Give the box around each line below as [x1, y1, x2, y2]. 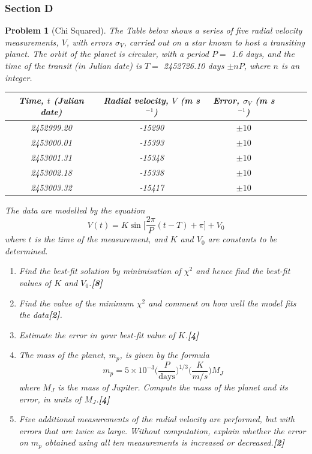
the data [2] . [19, 308, 62, 321]
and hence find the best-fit [196, 264, 290, 277]
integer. [5, 71, 32, 83]
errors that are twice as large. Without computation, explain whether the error [19, 424, 306, 437]
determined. [5, 244, 48, 257]
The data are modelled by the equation [5, 203, 145, 216]
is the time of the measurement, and [34, 233, 167, 245]
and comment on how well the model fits [148, 296, 296, 309]
